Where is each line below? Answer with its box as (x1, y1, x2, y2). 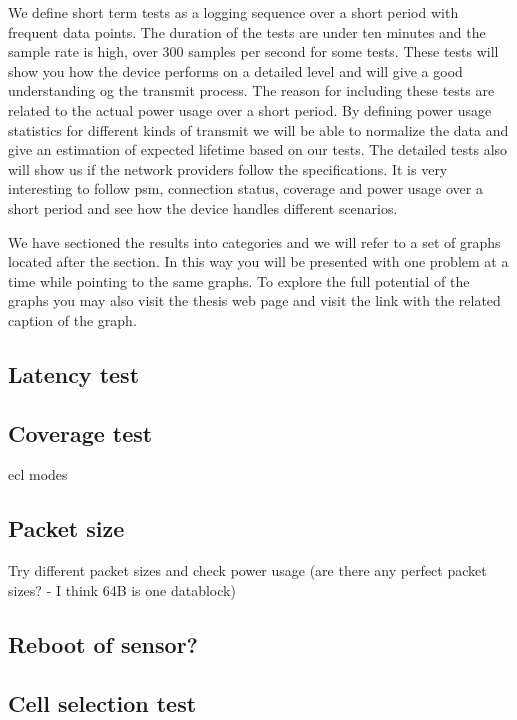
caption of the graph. (8, 309, 137, 330)
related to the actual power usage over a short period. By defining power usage (8, 99, 492, 120)
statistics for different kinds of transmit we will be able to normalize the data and (8, 119, 509, 140)
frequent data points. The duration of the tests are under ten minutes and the (8, 21, 486, 42)
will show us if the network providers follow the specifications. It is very (8, 158, 448, 179)
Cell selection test (8, 687, 197, 718)
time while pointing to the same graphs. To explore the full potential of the (8, 270, 470, 291)
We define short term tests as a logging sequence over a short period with (8, 2, 459, 22)
